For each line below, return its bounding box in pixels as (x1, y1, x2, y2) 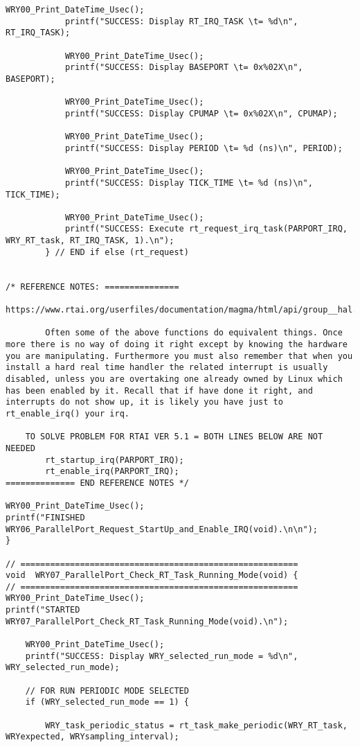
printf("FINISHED (6, 512, 85, 522)
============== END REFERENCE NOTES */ (6, 477, 189, 488)
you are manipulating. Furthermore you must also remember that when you (6, 351, 353, 361)
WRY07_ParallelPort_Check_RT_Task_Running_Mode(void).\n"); (6, 616, 289, 626)
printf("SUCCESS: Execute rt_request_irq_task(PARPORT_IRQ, (64, 224, 348, 234)
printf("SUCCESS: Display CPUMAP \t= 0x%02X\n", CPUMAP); (64, 108, 338, 118)
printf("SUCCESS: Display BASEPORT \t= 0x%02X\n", (64, 62, 303, 73)
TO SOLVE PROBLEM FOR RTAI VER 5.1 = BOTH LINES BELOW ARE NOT (25, 432, 323, 442)
